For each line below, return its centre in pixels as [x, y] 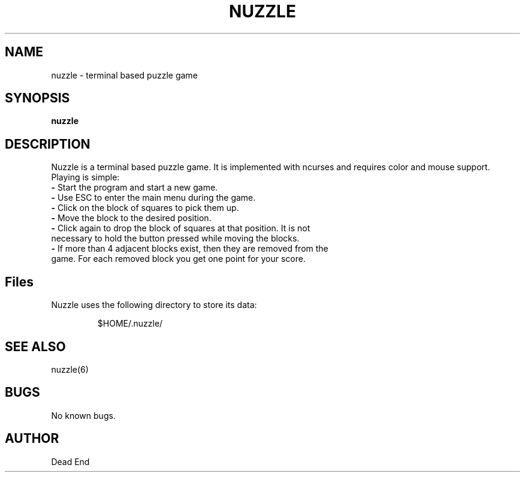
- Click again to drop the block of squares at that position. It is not [181, 228]
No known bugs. [83, 415]
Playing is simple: [85, 177]
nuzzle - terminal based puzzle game [124, 75]
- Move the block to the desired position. [131, 218]
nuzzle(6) [70, 369]
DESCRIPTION [48, 144]
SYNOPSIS [37, 98]
